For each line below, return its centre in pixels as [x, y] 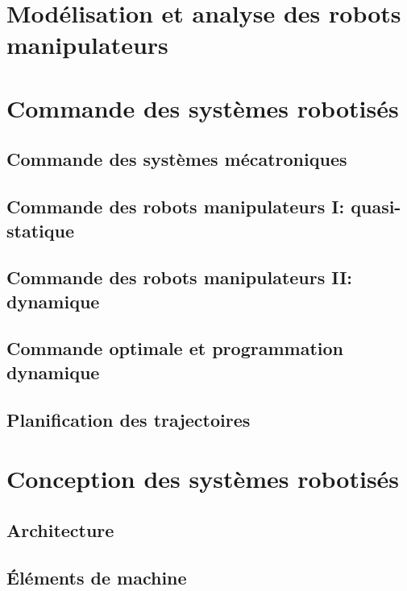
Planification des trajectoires [129, 419]
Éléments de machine [97, 577]
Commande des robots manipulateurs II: [180, 277]
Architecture [60, 529]
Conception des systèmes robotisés [203, 479]
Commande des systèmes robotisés [203, 107]
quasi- [376, 207]
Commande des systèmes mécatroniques [177, 159]
